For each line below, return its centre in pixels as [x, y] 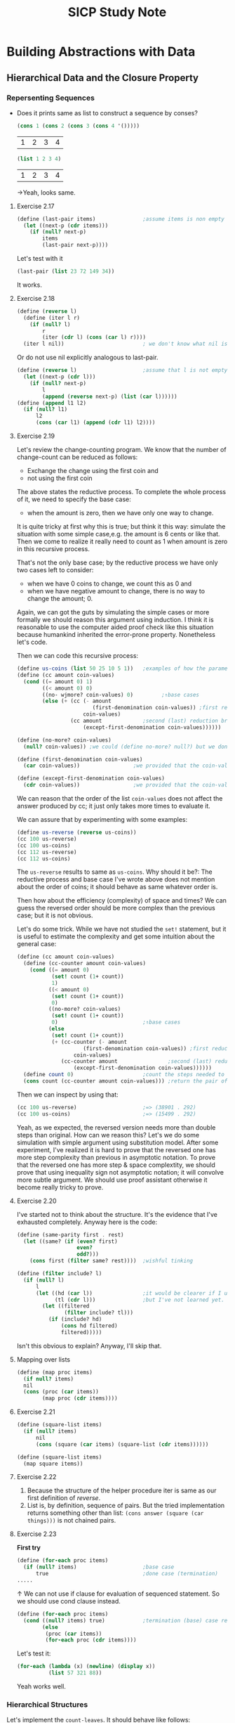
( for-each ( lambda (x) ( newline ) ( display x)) [86, 1667]
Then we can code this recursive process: [77, 656]
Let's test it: [34, 1653]
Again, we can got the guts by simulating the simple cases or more [113, 612]
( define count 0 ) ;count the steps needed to [124, 1075]
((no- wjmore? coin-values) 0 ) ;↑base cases [121, 695]
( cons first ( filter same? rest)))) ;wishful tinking [112, 1261]
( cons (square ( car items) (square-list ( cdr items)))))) [122, 1444]
